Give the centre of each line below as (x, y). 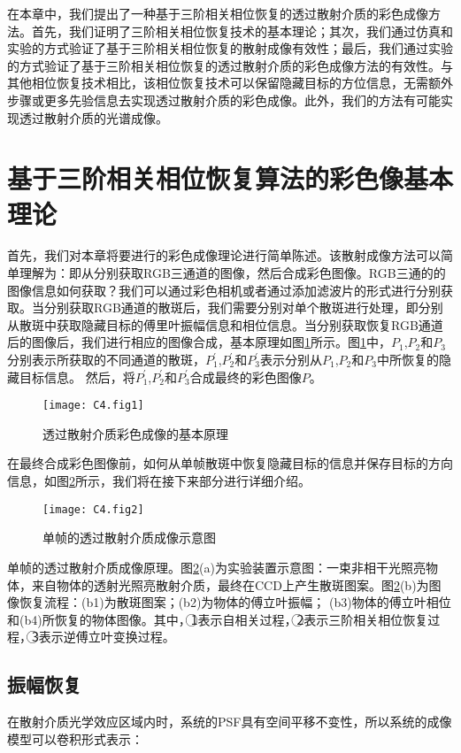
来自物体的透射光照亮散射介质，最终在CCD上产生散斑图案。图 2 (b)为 (230, 584)
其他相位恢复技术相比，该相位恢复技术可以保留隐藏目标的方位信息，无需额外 (230, 83)
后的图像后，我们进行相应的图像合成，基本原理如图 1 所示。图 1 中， (199, 342)
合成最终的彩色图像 (246, 376)
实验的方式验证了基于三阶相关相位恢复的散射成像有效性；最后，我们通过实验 (230, 48)
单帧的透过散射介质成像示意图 (129, 538)
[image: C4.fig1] (93, 406)
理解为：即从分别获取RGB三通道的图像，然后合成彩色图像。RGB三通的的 (232, 273)
